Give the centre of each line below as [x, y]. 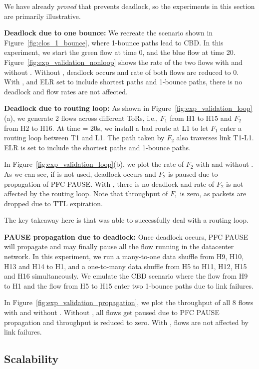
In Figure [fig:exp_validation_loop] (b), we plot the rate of [94, 164]
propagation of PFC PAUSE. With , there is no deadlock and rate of [109, 184]
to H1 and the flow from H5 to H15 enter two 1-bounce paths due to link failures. [129, 285]
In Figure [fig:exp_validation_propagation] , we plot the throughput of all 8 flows [129, 302]
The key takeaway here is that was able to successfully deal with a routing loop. [127, 220]
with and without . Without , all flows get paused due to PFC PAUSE [112, 312]
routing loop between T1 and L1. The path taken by [84, 138]
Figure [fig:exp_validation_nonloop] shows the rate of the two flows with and [123, 62]
